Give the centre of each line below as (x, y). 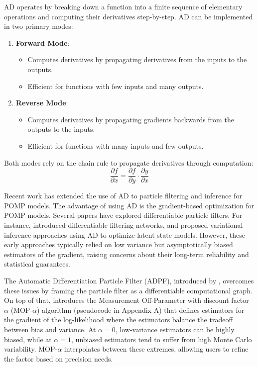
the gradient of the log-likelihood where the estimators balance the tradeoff (119, 320)
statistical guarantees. (37, 264)
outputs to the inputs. (61, 129)
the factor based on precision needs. (59, 358)
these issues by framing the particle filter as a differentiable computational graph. (128, 290)
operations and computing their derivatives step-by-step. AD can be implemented (129, 16)
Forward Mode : (43, 43)
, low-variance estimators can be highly (175, 329)
